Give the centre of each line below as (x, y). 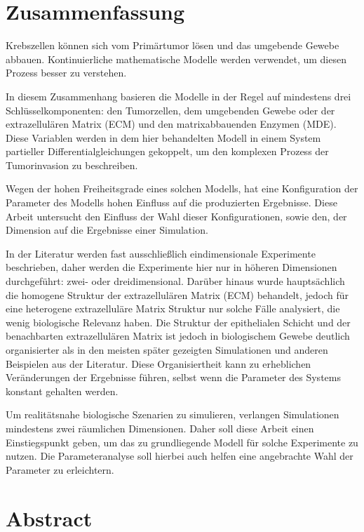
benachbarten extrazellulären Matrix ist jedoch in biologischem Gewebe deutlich (178, 336)
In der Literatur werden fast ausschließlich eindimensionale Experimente (161, 253)
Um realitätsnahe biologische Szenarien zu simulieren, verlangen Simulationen (173, 414)
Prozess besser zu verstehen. (66, 73)
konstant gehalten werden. (62, 391)
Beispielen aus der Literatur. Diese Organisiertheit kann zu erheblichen (159, 363)
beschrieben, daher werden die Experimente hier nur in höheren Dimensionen (171, 267)
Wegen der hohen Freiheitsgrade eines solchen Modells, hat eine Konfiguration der (182, 188)
